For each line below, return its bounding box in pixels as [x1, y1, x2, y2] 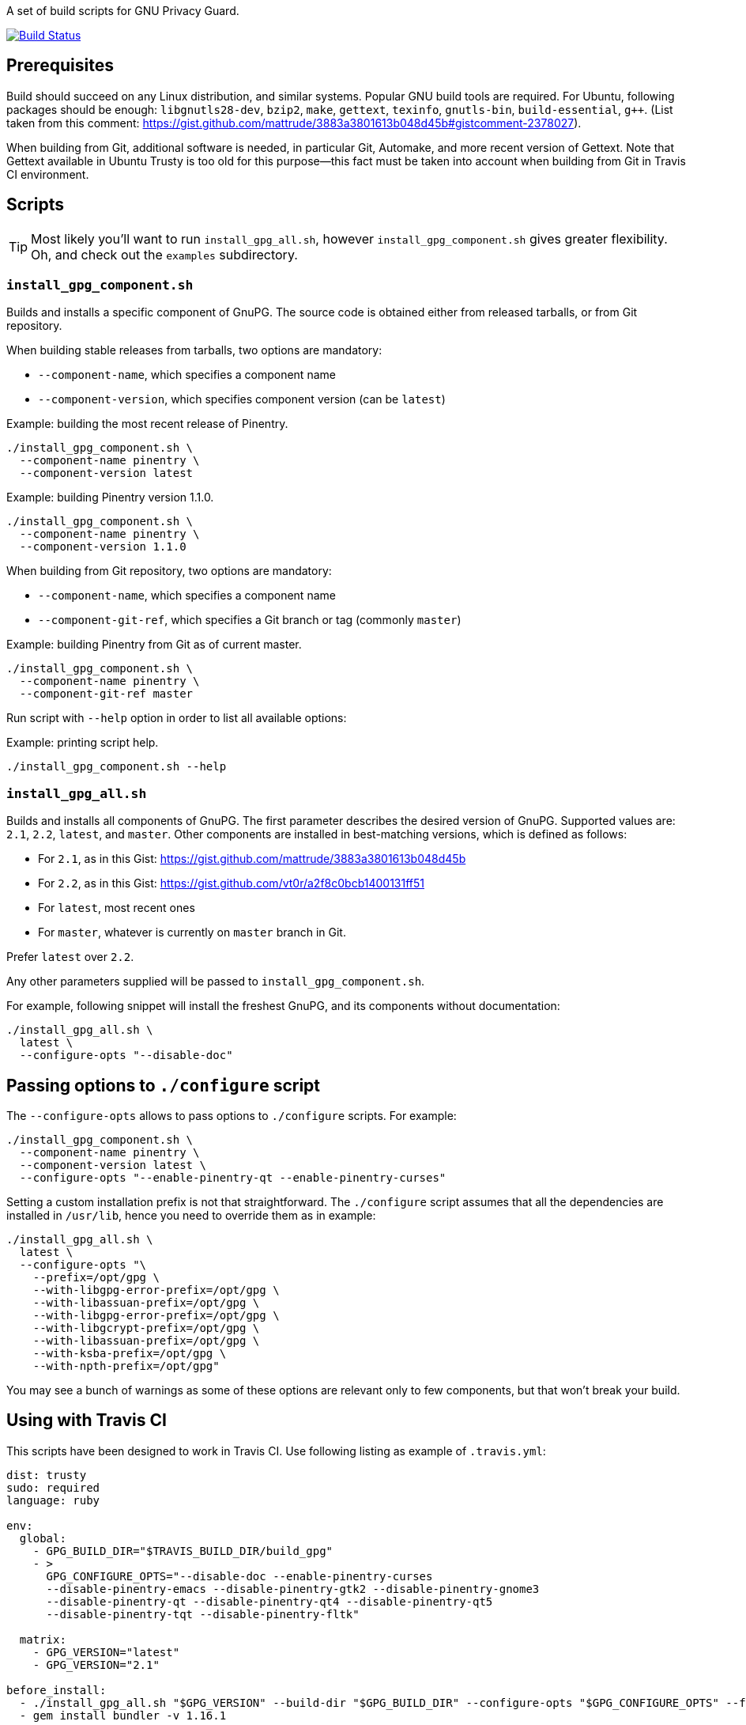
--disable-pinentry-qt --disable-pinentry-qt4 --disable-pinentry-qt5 [46, 1594, 493, 1608]
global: [19, 1531, 66, 1545]
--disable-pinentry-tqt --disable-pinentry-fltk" [46, 1607, 360, 1621]
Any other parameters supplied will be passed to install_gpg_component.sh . [6, 974, 425, 989]
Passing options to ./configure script [6, 1075, 321, 1095]
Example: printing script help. [6, 736, 159, 750]
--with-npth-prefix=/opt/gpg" [32, 1360, 220, 1373]
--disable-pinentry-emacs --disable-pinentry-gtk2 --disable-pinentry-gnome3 [46, 1582, 540, 1595]
